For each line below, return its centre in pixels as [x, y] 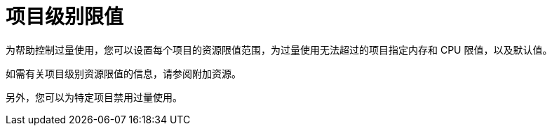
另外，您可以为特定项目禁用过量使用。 [94, 97]
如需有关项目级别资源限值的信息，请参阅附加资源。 [123, 73]
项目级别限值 [65, 17]
